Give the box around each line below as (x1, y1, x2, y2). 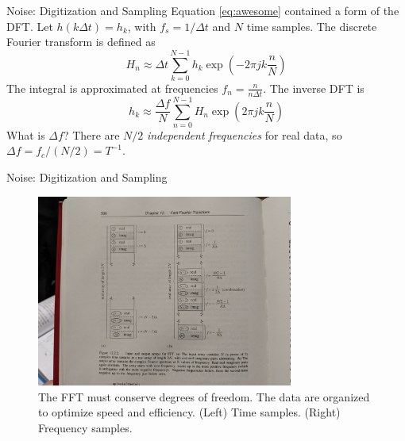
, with (127, 17, 156, 34)
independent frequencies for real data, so (146, 126, 342, 143)
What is (6, 126, 45, 143)
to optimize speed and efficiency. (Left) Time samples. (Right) (38, 404, 341, 420)
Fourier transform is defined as (6, 33, 156, 50)
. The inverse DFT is (263, 79, 364, 96)
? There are (63, 126, 120, 143)
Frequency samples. (38, 419, 133, 435)
